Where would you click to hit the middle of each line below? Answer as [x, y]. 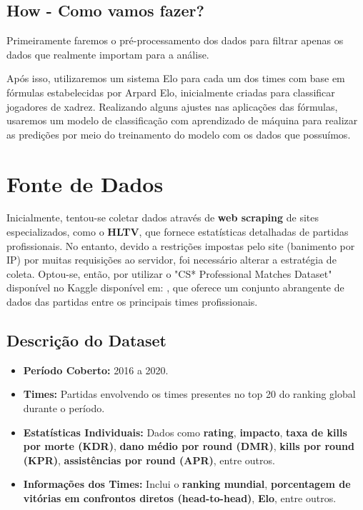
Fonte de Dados [85, 183]
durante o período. [64, 408]
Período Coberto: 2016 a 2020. [96, 370]
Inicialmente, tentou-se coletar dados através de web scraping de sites [163, 217]
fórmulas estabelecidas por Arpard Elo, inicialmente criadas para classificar [171, 92]
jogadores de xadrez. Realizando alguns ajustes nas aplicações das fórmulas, [172, 106]
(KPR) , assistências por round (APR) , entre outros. [149, 460]
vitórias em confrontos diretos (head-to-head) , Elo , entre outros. [180, 498]
